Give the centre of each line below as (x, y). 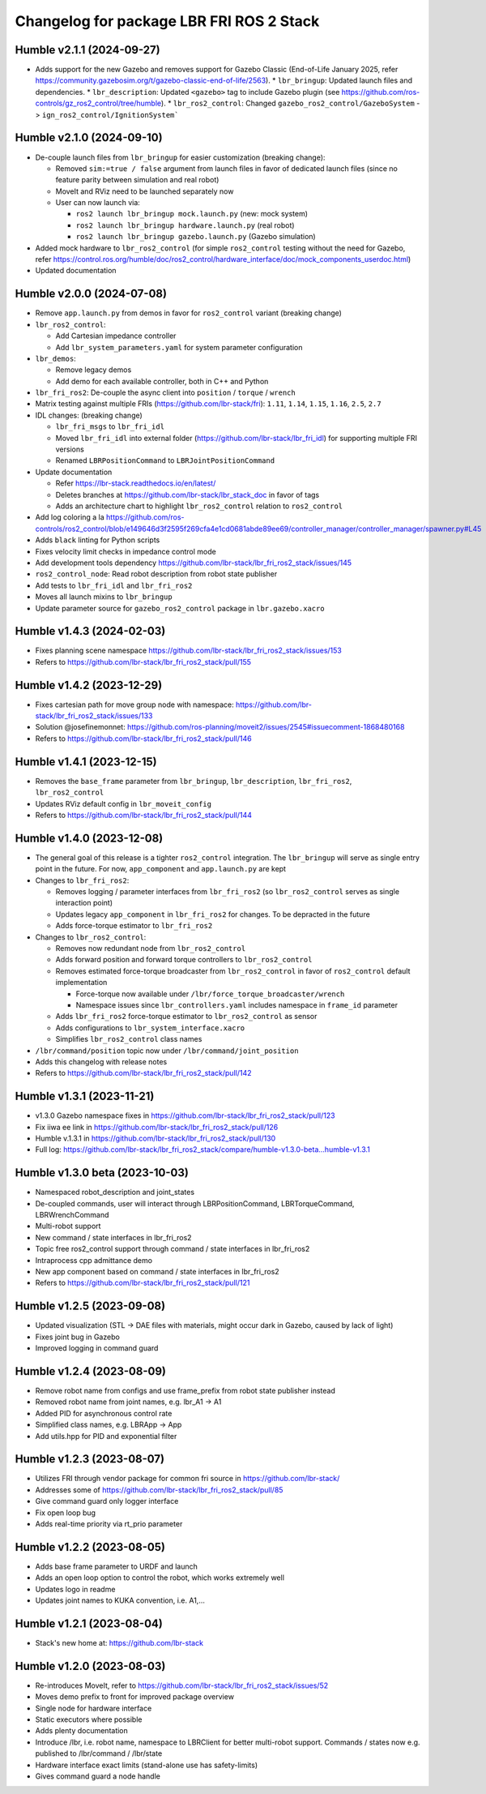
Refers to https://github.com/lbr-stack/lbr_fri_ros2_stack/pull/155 (143, 662)
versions (70, 449)
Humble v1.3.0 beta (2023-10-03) (102, 1173)
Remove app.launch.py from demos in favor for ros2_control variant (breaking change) (188, 313)
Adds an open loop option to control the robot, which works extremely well (160, 1578)
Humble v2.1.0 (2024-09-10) (89, 138)
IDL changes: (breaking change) (89, 415)
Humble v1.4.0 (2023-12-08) (89, 838)
